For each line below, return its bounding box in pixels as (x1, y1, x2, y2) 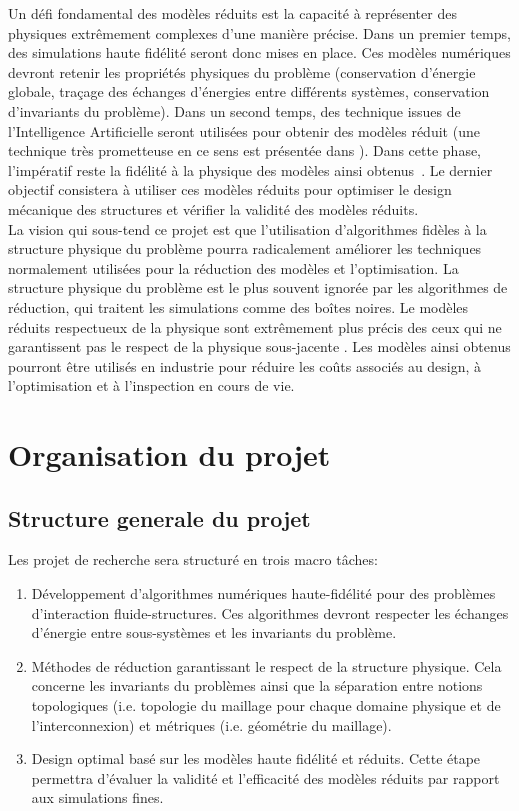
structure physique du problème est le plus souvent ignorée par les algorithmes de (8, 277, 508, 298)
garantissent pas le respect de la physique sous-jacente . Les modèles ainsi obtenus (8, 336, 511, 357)
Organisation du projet (8, 434, 331, 475)
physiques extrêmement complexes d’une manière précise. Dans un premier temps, (8, 22, 511, 43)
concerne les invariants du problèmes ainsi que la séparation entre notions (31, 675, 483, 696)
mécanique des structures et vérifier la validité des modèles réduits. (8, 198, 419, 219)
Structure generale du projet (8, 502, 311, 533)
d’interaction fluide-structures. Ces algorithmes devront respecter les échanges (31, 602, 509, 623)
